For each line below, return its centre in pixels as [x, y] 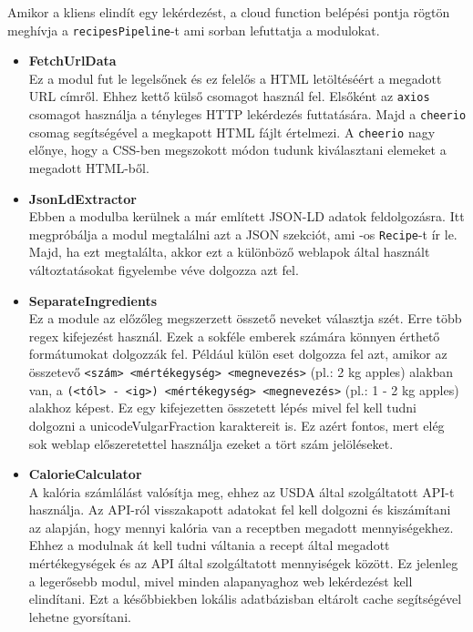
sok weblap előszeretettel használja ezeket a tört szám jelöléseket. [211, 443]
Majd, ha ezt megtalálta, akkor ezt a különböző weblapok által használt [229, 252]
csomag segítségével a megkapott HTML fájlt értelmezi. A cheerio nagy [232, 132]
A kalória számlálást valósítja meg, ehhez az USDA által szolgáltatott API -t [242, 491]
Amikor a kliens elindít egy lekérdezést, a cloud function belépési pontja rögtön [229, 12]
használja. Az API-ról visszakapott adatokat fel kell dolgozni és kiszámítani [240, 510]
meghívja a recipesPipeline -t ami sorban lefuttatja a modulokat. [194, 30]
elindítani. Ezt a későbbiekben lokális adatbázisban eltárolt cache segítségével [245, 599]
